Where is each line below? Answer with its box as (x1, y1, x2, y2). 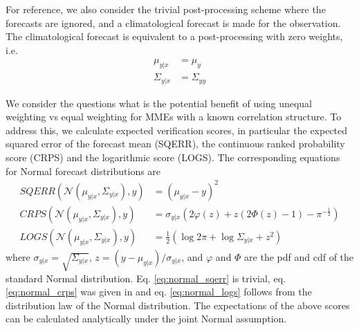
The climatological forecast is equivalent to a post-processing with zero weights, (6, 29, 343, 44)
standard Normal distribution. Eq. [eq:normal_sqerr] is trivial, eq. (6, 271, 286, 285)
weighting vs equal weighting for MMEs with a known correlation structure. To (6, 109, 342, 124)
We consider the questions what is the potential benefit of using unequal (6, 95, 313, 110)
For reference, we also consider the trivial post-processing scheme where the (6, 2, 326, 16)
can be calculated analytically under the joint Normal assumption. (6, 311, 287, 326)
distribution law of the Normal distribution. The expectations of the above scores (6, 297, 350, 312)
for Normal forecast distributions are (6, 163, 161, 178)
